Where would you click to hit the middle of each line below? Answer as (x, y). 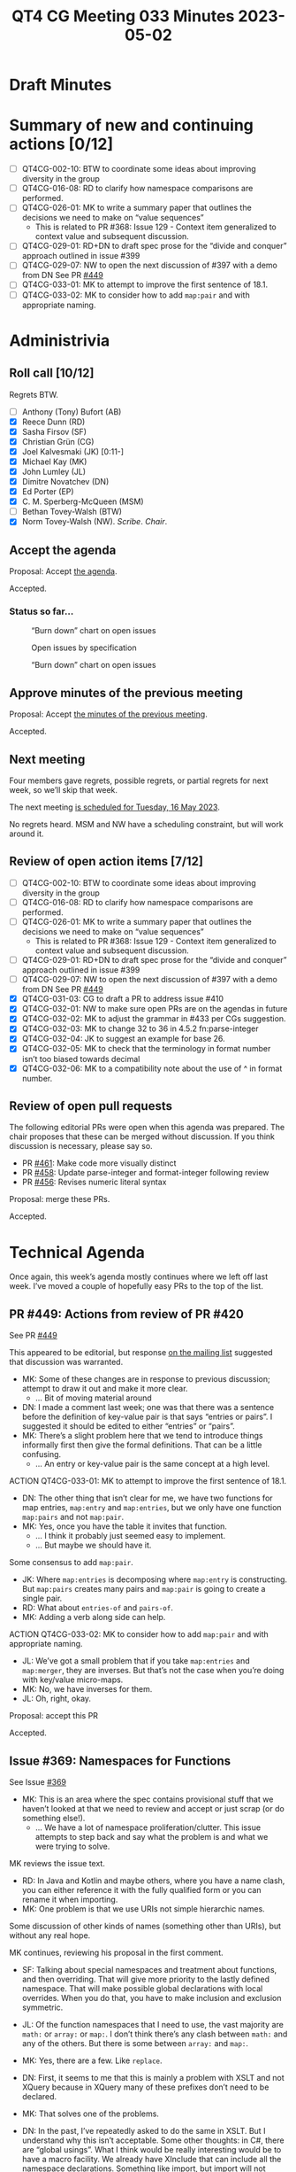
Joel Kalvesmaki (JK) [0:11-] (73, 451)
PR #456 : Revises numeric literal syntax (94, 1182)
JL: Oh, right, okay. (56, 1699)
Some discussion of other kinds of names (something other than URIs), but (145, 1926)
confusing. (42, 1454)
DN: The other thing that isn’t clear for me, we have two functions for (147, 1498)
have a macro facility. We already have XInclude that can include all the (152, 2159)
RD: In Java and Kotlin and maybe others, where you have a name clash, (153, 1881)
